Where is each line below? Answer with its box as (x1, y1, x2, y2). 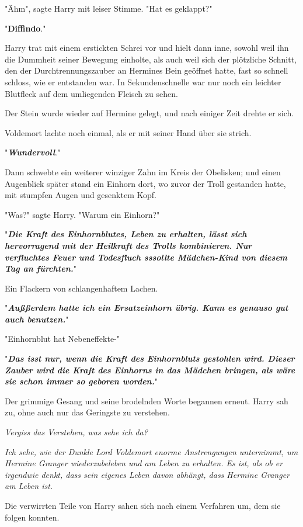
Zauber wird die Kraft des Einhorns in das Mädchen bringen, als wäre (5, 363, 295, 376)
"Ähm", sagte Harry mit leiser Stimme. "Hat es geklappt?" (5, 2, 213, 14)
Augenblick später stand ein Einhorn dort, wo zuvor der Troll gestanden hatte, (5, 177, 286, 189)
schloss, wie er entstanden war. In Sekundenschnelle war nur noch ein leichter (5, 75, 281, 88)
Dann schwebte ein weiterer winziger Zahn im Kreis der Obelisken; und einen (5, 165, 281, 178)
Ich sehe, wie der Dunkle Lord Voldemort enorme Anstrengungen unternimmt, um (5, 445, 298, 457)
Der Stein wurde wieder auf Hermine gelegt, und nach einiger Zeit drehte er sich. (5, 107, 294, 119)
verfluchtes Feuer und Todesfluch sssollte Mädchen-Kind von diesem (5, 251, 288, 263)
